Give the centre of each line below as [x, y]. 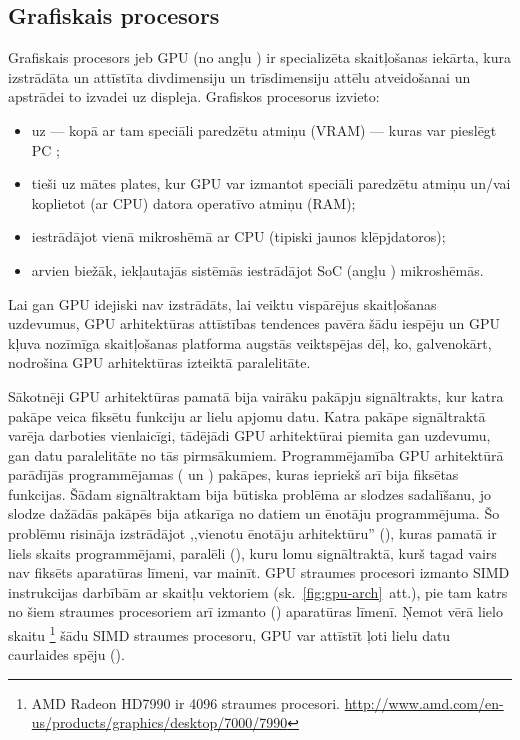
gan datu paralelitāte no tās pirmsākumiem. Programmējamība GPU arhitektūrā [256, 454]
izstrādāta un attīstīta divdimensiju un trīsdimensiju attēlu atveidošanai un [239, 76]
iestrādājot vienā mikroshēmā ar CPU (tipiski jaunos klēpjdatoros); [238, 236]
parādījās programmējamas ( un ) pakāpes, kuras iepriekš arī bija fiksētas [233, 474]
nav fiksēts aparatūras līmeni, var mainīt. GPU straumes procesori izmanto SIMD [259, 572]
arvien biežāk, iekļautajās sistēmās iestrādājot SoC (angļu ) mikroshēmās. [257, 269]
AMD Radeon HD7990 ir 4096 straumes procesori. [185, 702]
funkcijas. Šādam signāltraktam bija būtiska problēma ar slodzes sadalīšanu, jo [249, 493]
